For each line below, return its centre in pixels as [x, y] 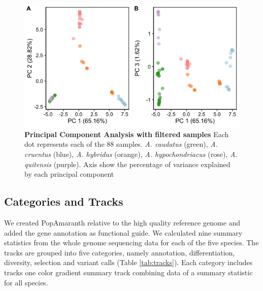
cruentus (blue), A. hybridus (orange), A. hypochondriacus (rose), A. [131, 154]
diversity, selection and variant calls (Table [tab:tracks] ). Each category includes [128, 262]
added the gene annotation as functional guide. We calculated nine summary [123, 232]
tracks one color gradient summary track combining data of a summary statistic [128, 272]
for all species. [26, 282]
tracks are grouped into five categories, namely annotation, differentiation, [120, 252]
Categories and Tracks [64, 201]
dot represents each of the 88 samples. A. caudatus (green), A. [121, 144]
